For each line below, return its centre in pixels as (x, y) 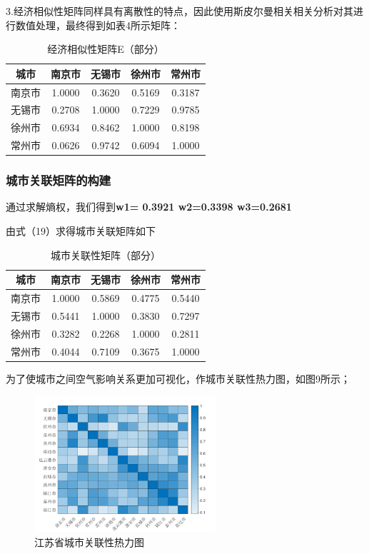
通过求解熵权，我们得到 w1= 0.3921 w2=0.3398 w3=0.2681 (149, 207)
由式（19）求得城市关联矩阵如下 (81, 231)
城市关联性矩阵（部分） (106, 255)
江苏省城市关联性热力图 (89, 542)
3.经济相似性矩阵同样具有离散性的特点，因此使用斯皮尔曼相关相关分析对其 (180, 11)
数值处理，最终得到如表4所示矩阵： (98, 25)
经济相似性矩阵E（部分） (106, 49)
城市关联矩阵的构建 (59, 180)
